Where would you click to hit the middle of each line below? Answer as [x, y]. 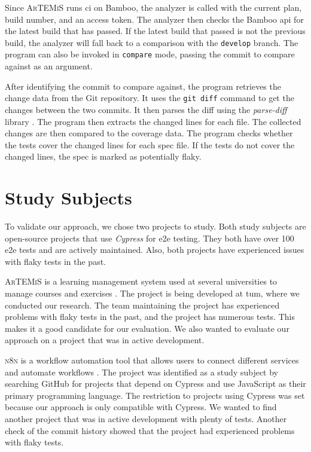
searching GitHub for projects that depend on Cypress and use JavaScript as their [155, 384]
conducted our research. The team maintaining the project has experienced [142, 305]
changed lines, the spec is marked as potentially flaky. [103, 156]
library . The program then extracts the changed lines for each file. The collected [153, 121]
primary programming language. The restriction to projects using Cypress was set [155, 395]
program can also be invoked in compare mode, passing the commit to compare [150, 54]
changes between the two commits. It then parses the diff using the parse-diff [146, 109]
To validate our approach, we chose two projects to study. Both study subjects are [155, 226]
